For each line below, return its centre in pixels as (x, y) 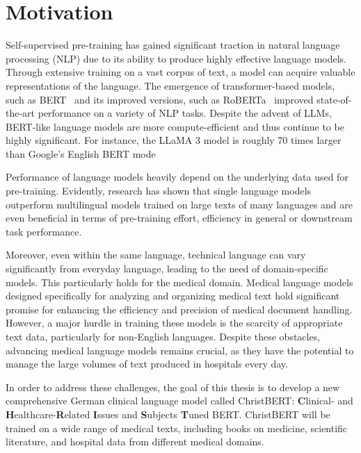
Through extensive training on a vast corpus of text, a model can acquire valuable (180, 72)
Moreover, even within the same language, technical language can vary (156, 255)
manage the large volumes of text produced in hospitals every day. (147, 364)
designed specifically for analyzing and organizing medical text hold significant (173, 296)
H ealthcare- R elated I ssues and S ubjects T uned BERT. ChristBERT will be (168, 414)
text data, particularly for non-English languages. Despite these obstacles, (163, 336)
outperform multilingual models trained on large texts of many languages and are (179, 204)
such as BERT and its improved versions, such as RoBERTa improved (160, 99)
